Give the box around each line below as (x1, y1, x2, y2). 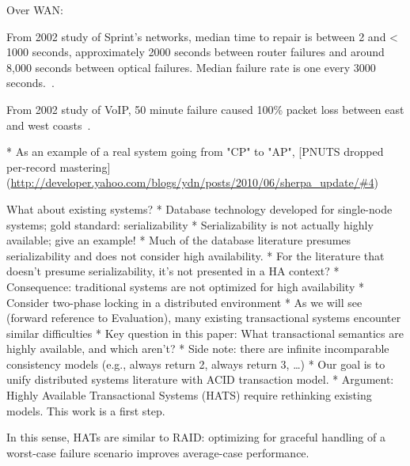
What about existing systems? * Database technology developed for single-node (6, 200, 393, 217)
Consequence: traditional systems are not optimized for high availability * (6, 278, 364, 294)
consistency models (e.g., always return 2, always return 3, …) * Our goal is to (6, 355, 385, 372)
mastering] (59, 158, 111, 175)
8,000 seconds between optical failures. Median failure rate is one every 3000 (6, 59, 376, 75)
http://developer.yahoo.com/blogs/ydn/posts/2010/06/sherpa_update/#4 (10, 174, 374, 191)
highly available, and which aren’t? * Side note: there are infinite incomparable (6, 340, 389, 357)
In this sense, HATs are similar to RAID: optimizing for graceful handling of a (6, 429, 385, 445)
